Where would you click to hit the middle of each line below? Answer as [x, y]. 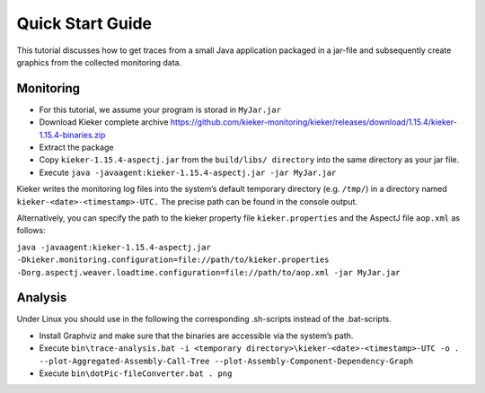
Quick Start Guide [84, 23]
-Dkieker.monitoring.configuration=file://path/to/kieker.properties [173, 260]
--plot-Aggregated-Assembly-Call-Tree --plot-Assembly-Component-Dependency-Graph [226, 361]
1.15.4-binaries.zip [72, 135]
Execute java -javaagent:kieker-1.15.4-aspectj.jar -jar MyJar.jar [188, 172]
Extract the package [76, 147]
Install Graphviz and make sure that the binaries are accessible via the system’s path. [196, 336]
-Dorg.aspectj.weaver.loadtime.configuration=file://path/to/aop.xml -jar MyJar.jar [208, 272]
